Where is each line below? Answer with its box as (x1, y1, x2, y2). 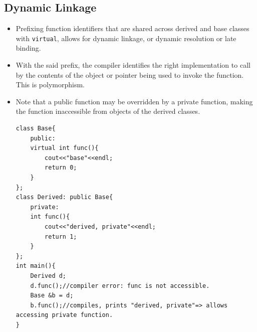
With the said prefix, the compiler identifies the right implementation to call (16, 60, 250, 70)
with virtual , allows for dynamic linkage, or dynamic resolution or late (16, 33, 236, 43)
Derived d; (30, 272, 67, 279)
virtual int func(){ (30, 144, 99, 152)
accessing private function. (16, 311, 113, 319)
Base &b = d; (30, 292, 74, 299)
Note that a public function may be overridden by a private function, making (16, 96, 253, 106)
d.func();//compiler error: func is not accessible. (30, 282, 210, 289)
